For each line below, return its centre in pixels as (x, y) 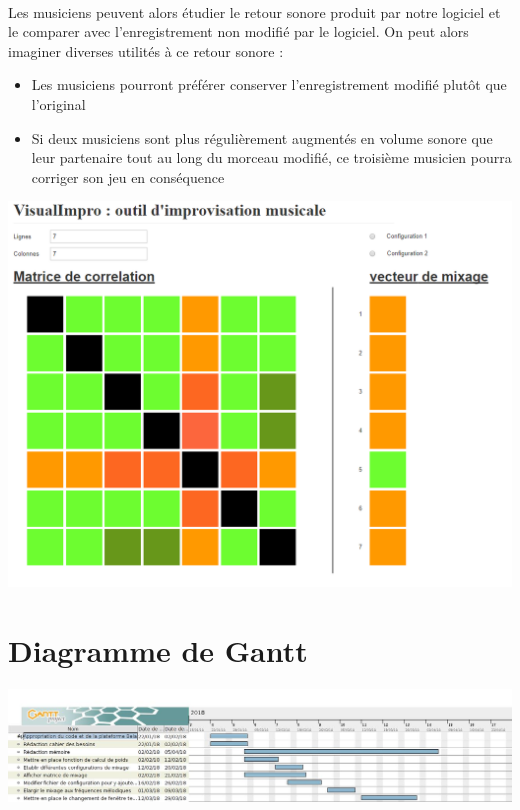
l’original (58, 103)
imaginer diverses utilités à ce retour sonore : (146, 50)
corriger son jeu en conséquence (128, 176)
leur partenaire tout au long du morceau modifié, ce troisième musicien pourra (271, 157)
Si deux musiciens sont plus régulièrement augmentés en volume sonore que (262, 137)
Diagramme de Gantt (158, 650)
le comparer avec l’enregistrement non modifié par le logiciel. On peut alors (238, 31)
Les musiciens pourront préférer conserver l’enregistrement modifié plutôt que (269, 84)
